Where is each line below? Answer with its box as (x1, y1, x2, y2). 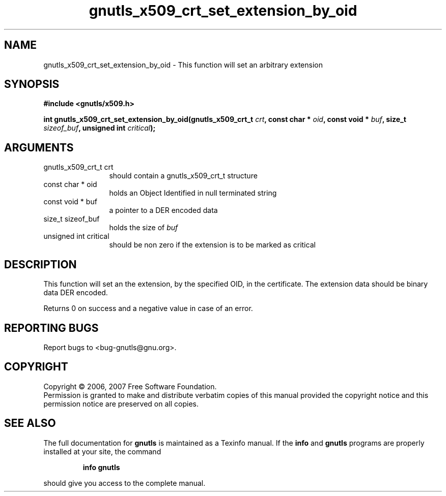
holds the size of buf (109, 223, 178, 232)
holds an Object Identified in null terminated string (109, 189, 277, 198)
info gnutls (82, 462, 120, 472)
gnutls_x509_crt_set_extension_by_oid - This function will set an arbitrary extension (43, 60, 323, 69)
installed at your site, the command (43, 447, 161, 456)
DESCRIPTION (4, 258, 77, 271)
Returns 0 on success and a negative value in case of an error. (43, 304, 253, 313)
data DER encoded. (43, 288, 108, 297)
